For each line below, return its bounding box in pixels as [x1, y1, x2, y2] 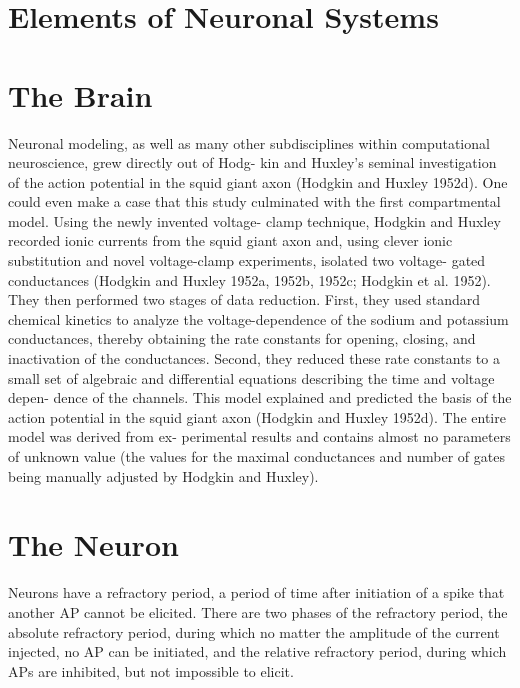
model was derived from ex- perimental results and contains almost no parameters [8, 426, 511, 447]
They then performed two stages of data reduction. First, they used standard [8, 289, 481, 310]
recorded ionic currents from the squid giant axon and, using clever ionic [8, 230, 453, 251]
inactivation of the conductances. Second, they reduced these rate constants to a [8, 348, 500, 369]
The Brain [8, 74, 153, 115]
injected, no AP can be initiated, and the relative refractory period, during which [8, 641, 507, 662]
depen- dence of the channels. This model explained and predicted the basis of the [8, 387, 512, 408]
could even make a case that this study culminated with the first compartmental [8, 191, 501, 212]
